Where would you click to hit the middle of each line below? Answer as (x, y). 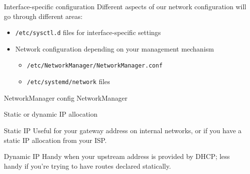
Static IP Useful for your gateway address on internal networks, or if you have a (123, 130)
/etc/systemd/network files (68, 81)
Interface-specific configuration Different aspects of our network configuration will (125, 6)
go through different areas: (43, 16)
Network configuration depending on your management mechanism (115, 48)
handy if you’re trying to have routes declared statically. (88, 165)
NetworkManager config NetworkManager (66, 97)
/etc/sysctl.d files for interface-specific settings (88, 32)
